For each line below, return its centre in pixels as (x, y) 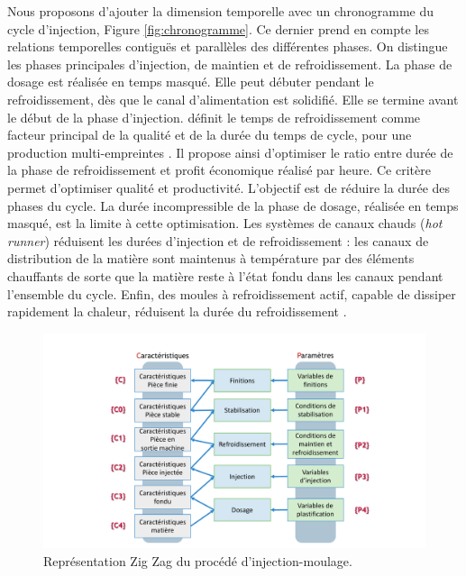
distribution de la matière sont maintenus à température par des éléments (211, 258)
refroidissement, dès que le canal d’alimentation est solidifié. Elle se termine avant (233, 99)
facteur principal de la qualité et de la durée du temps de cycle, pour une (210, 135)
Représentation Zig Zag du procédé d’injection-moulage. (198, 560)
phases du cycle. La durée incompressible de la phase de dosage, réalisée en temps (233, 205)
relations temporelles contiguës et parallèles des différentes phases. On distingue (228, 46)
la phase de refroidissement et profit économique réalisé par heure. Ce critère (219, 170)
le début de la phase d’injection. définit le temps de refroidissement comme (214, 117)
